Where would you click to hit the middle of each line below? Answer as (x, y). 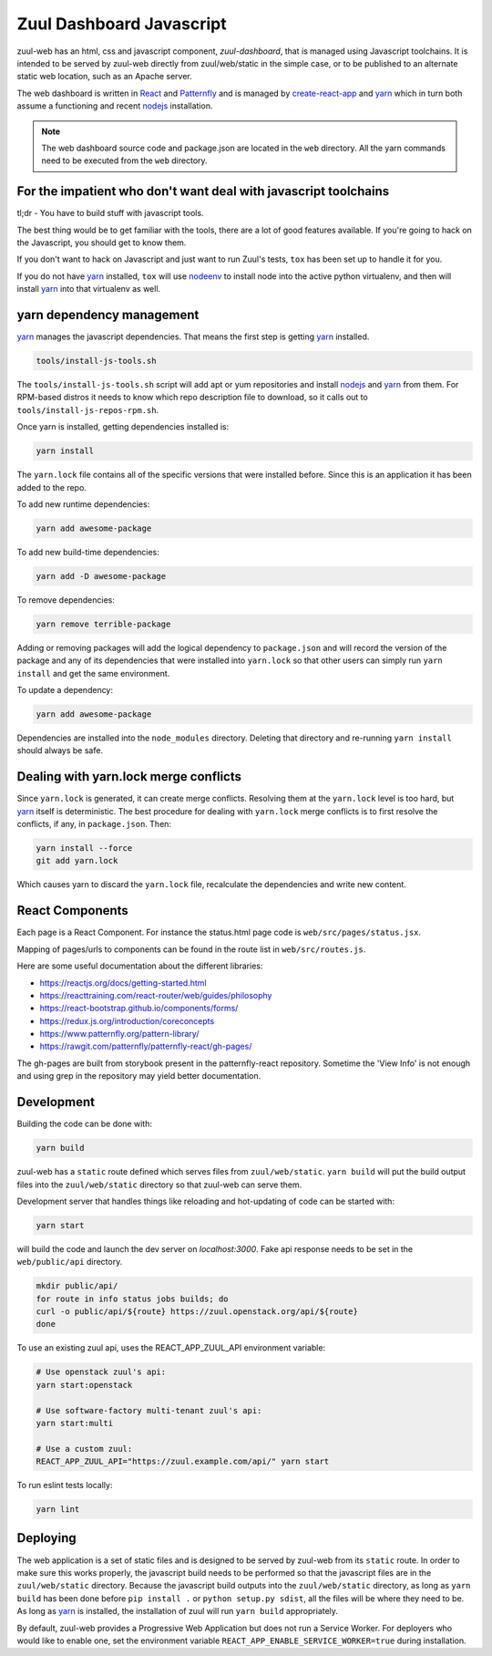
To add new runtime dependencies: (83, 504)
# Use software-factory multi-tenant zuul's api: (149, 1410)
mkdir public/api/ (77, 1286)
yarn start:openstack (84, 1385)
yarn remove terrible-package (103, 624)
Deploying (46, 1538)
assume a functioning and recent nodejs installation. (115, 106)
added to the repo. (51, 487)
